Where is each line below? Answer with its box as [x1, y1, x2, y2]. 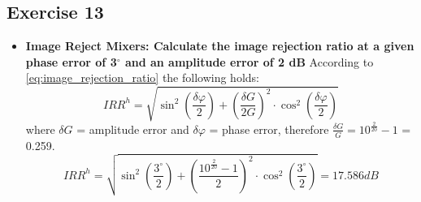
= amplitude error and [76, 120, 189, 137]
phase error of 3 [25, 53, 117, 70]
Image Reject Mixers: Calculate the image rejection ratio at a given [25, 37, 414, 54]
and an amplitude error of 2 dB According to [124, 53, 374, 70]
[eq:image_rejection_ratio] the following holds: [25, 69, 259, 86]
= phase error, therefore [209, 120, 329, 137]
